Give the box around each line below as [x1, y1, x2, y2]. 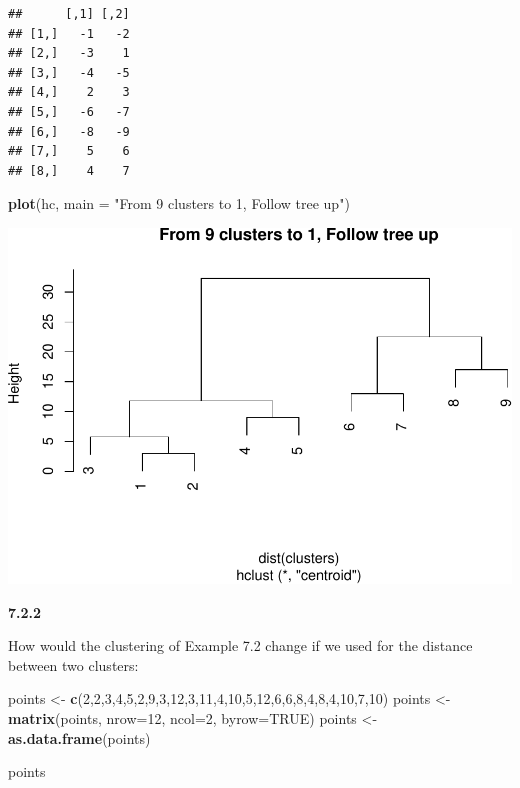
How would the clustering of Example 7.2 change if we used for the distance [8, 635, 473, 656]
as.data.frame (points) [8, 727, 151, 748]
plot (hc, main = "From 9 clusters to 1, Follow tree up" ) [8, 193, 350, 214]
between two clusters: [8, 654, 139, 675]
